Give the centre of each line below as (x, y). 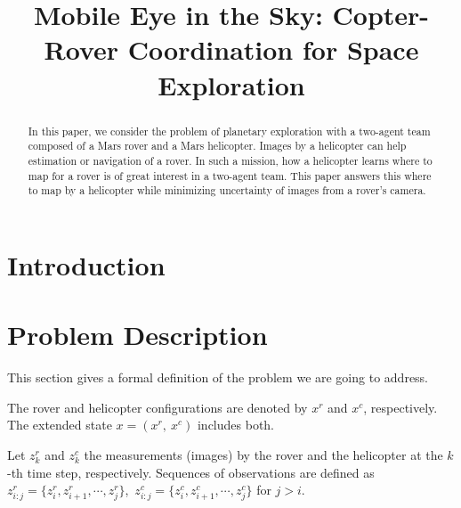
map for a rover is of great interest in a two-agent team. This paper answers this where (230, 175)
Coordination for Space (273, 49)
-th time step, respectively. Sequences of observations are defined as (191, 472)
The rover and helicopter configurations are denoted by (158, 407)
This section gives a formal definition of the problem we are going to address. (218, 377)
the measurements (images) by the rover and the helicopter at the (263, 454)
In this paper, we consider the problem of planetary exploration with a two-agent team (229, 131)
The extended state (60, 425)
